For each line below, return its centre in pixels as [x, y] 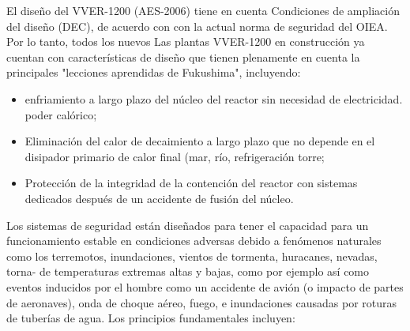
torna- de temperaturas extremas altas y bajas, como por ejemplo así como [188, 271]
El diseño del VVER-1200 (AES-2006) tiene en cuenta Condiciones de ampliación [203, 10]
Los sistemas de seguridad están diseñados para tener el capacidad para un [188, 225]
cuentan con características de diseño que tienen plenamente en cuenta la [183, 56]
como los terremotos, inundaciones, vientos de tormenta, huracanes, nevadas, [192, 256]
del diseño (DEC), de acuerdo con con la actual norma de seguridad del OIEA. [197, 26]
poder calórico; [61, 114]
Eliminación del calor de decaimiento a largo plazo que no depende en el [200, 141]
